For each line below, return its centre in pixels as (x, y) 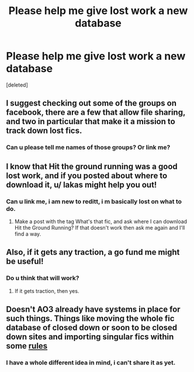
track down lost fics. (44, 131)
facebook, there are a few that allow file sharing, (96, 112)
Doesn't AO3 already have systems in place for (93, 310)
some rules (27, 346)
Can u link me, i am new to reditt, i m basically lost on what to (94, 202)
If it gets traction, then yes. (47, 291)
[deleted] (17, 85)
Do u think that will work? (43, 278)
